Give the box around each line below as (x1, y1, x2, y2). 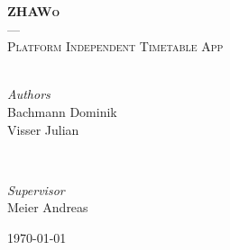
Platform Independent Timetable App (7, 37, 224, 56)
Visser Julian (7, 120, 79, 138)
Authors (7, 85, 51, 103)
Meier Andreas (7, 198, 88, 217)
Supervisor (7, 180, 65, 199)
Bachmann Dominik (7, 102, 117, 121)
